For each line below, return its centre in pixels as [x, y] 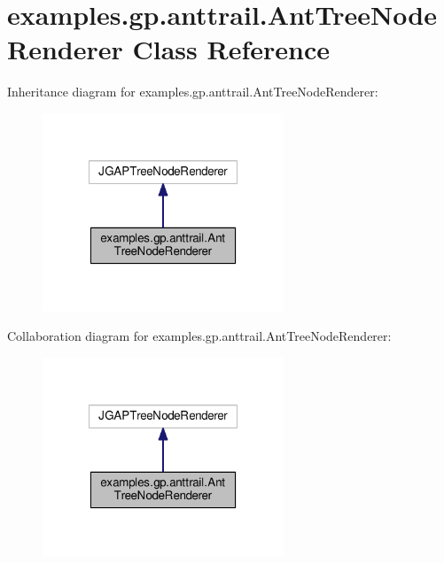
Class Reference [231, 49]
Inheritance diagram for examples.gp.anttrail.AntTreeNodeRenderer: [193, 92]
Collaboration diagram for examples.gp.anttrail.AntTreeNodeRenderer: [199, 336]
